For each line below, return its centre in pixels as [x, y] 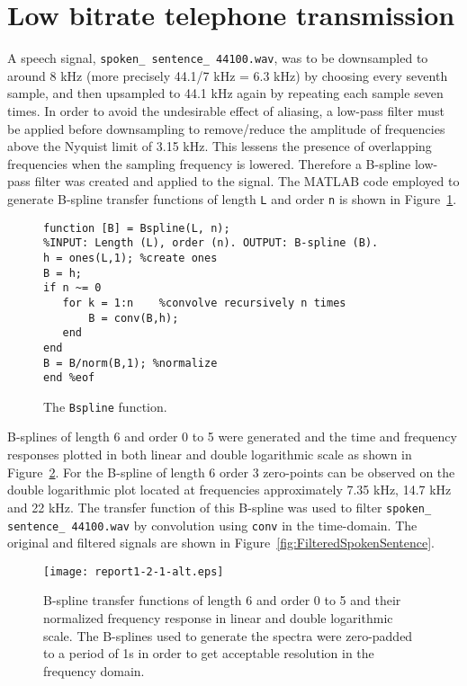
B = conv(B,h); [134, 318]
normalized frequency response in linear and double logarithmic [218, 618]
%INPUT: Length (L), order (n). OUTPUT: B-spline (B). [211, 243]
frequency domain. [94, 670]
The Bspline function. [105, 406]
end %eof [69, 378]
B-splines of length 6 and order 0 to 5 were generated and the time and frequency [232, 437]
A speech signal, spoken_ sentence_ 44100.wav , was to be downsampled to [218, 58]
